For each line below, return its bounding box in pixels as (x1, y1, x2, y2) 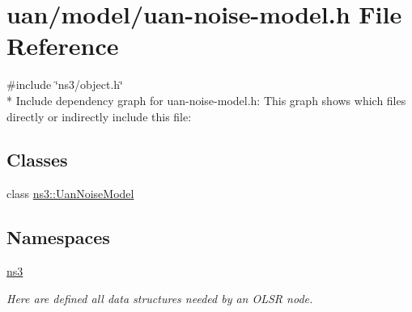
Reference (6, 29, 119, 62)
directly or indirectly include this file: (6, 108, 192, 124)
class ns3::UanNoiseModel (6, 185, 134, 202)
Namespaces (6, 225, 110, 250)
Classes (6, 147, 68, 172)
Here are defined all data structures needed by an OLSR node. (6, 289, 313, 306)
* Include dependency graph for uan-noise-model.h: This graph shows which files (6, 91, 406, 108)
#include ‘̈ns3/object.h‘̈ (6, 76, 123, 93)
